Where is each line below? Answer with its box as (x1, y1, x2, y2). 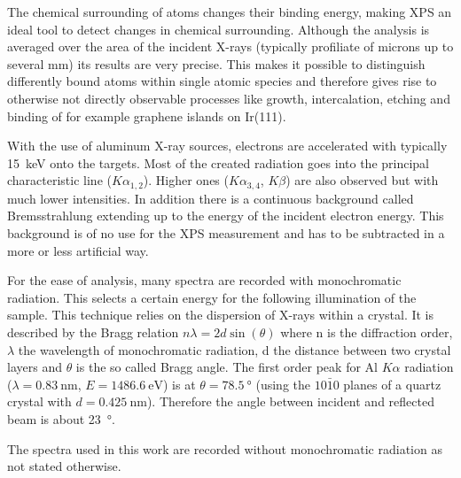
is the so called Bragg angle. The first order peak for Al (75, 358, 378, 376)
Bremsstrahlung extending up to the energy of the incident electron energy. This (7, 206, 444, 225)
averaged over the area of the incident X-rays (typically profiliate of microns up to (7, 37, 454, 56)
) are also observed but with (285, 171, 439, 189)
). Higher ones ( (143, 171, 229, 189)
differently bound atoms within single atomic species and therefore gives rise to (7, 72, 437, 90)
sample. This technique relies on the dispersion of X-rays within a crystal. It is (7, 305, 434, 324)
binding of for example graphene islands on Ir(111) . (7, 106, 286, 125)
